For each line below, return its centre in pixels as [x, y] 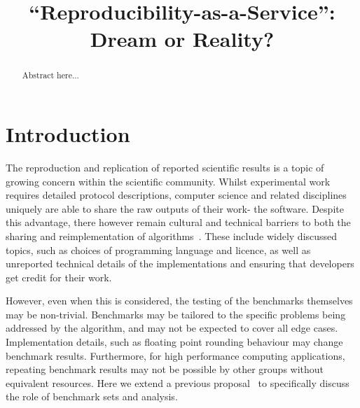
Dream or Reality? [182, 39]
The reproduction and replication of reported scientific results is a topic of [165, 167]
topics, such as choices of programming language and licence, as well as [158, 249]
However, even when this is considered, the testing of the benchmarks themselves [179, 301]
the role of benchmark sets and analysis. [92, 396]
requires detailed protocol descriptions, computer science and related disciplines [176, 195]
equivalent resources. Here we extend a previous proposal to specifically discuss [178, 382]
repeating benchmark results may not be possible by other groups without [165, 369]
